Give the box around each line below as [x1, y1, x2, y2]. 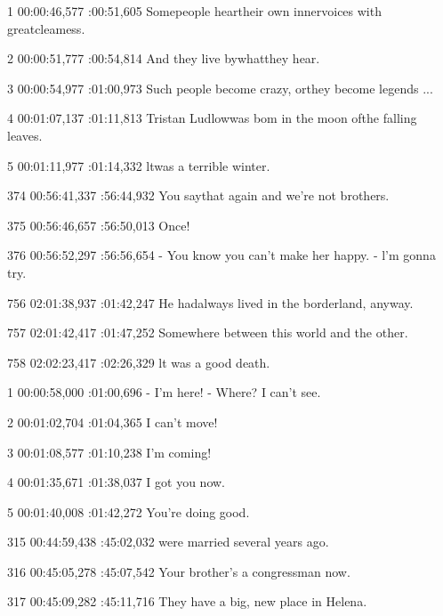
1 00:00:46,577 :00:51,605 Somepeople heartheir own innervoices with [7, 2, 382, 20]
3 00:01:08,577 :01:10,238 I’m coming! [7, 442, 212, 461]
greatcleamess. [7, 19, 85, 37]
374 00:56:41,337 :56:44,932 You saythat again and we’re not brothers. [7, 186, 390, 205]
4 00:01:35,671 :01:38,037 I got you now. [7, 473, 225, 491]
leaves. [7, 126, 43, 144]
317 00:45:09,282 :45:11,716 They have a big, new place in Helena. [7, 592, 367, 611]
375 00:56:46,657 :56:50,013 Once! [7, 215, 190, 234]
